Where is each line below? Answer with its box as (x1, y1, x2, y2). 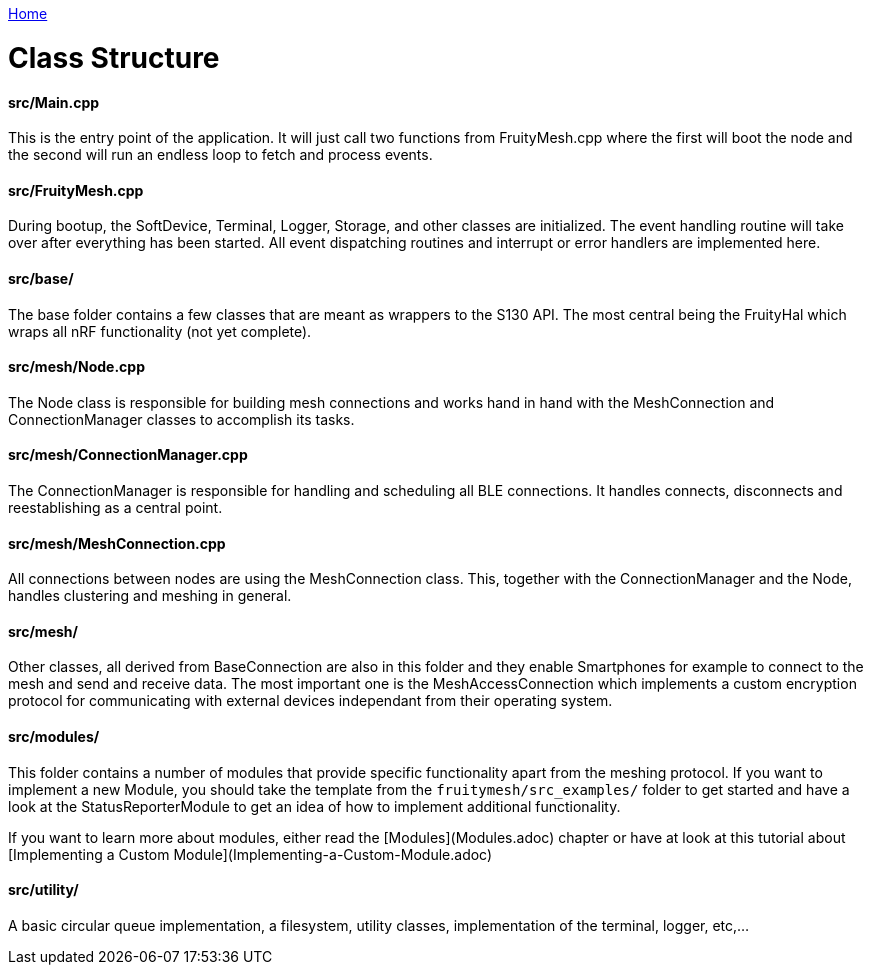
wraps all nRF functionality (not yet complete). (8, 322, 312, 340)
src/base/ (8, 269, 74, 287)
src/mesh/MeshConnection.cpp (8, 534, 226, 552)
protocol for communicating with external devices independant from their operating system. (8, 692, 613, 710)
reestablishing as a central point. (8, 498, 223, 516)
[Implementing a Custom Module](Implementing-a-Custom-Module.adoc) (8, 845, 493, 863)
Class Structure (8, 40, 220, 75)
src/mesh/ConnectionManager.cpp (8, 446, 248, 464)
